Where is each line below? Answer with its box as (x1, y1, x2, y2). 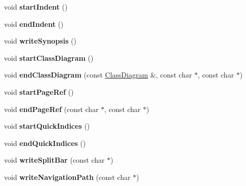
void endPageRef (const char (4, 103, 99, 114)
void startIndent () (4, 2, 68, 12)
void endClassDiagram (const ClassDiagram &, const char (4, 69, 192, 80)
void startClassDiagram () (4, 52, 94, 63)
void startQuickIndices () (4, 121, 90, 131)
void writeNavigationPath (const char (4, 171, 131, 182)
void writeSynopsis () (4, 35, 76, 46)
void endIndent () (4, 18, 64, 29)
